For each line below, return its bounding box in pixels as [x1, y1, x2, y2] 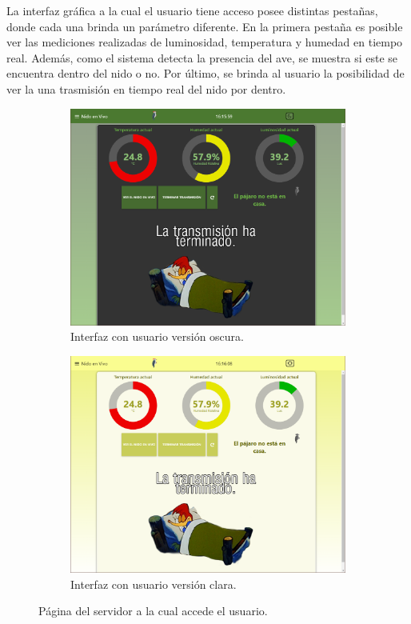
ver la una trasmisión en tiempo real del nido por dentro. [6, 80, 286, 97]
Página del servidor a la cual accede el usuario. [38, 602, 268, 619]
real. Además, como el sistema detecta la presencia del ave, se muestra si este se [6, 49, 398, 66]
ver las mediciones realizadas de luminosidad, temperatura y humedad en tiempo [6, 34, 403, 50]
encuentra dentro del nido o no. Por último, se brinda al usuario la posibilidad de [6, 65, 405, 82]
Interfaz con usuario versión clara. [70, 575, 237, 592]
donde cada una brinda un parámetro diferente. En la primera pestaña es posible [6, 18, 403, 34]
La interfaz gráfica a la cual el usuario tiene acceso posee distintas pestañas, [6, 2, 378, 18]
